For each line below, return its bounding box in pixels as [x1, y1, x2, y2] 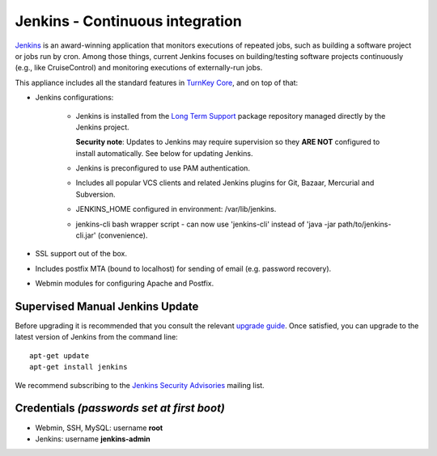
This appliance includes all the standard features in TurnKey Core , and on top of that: [15, 78, 299, 87]
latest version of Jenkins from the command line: [15, 332, 178, 342]
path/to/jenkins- [337, 219, 392, 229]
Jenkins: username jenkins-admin [35, 433, 151, 444]
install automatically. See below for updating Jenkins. [75, 148, 253, 158]
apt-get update [29, 351, 90, 360]
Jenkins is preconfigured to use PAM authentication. [75, 163, 251, 173]
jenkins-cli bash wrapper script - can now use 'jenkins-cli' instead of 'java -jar [75, 219, 337, 229]
